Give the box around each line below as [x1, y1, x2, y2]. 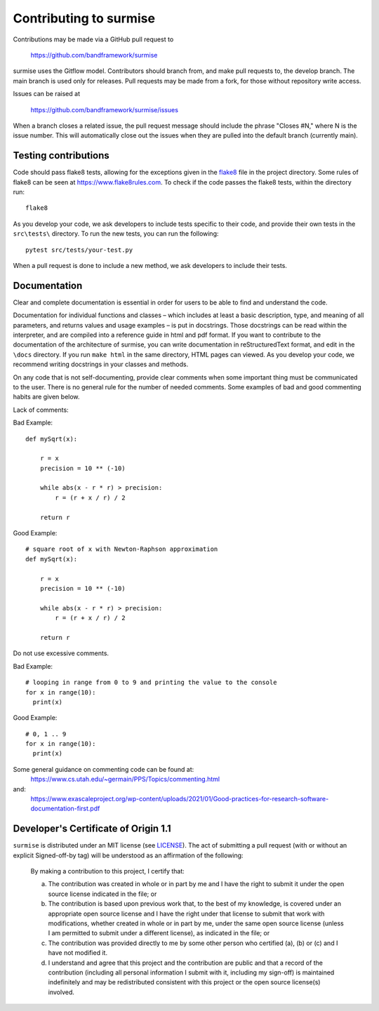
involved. [48, 988, 75, 996]
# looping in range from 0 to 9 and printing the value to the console [25, 678, 277, 687]
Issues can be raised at [13, 90, 81, 98]
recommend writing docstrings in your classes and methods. [13, 360, 189, 368]
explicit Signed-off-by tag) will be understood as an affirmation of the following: [13, 851, 244, 859]
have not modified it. [48, 949, 108, 957]
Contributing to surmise [13, 11, 156, 26]
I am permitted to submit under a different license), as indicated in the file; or [48, 929, 270, 937]
